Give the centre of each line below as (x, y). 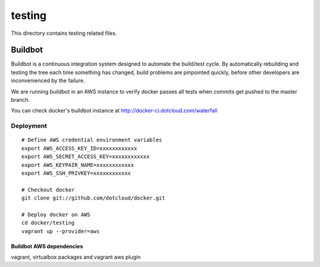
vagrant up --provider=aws (61, 231)
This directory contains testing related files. (64, 33)
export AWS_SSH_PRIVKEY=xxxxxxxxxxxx (76, 173)
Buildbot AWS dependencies (47, 246)
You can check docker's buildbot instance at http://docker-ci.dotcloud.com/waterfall (114, 111)
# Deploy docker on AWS (56, 214)
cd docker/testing (48, 223)
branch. (20, 100)
